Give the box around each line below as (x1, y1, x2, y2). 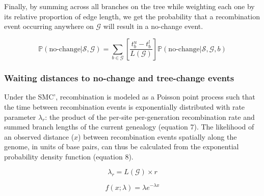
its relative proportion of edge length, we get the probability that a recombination (4, 11, 260, 21)
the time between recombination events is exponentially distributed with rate (4, 101, 245, 112)
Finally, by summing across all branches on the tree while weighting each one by (4, 1, 255, 11)
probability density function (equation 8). (4, 151, 134, 161)
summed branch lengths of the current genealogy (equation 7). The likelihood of (4, 121, 254, 132)
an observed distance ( (4, 131, 74, 142)
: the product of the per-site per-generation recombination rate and (45, 111, 255, 122)
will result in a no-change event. (103, 21, 203, 31)
